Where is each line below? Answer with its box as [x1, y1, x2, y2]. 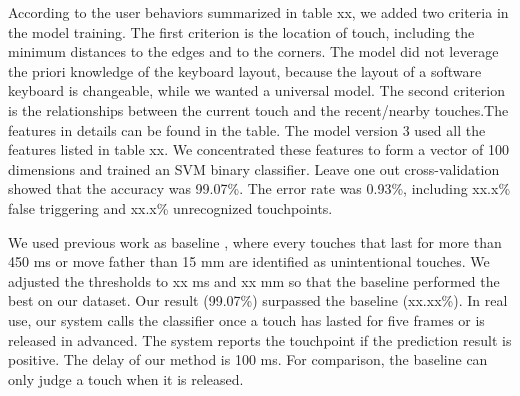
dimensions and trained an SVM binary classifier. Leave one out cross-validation [8, 158, 500, 179]
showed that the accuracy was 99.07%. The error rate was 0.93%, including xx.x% [8, 178, 511, 199]
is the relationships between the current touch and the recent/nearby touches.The [8, 99, 509, 120]
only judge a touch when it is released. [8, 368, 244, 389]
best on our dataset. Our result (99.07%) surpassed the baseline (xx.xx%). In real [8, 290, 508, 311]
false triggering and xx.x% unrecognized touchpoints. [8, 197, 333, 218]
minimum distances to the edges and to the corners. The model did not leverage [8, 41, 499, 62]
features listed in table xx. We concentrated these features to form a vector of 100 [8, 139, 509, 160]
